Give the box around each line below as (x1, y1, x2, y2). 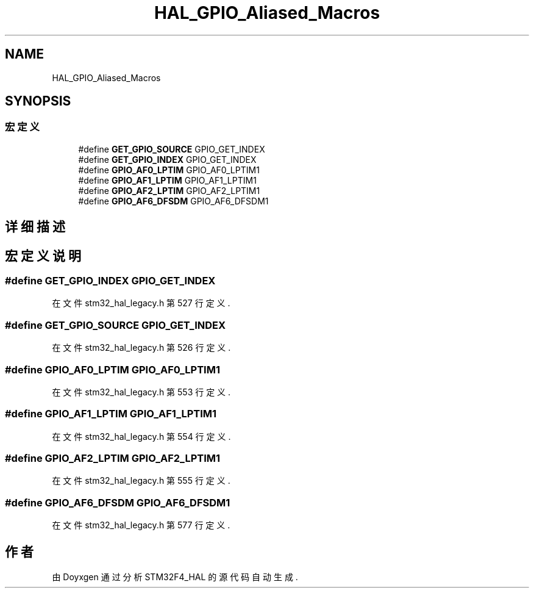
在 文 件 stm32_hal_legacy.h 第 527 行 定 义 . (52, 298, 230, 309)
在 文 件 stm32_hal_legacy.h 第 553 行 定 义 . (52, 386, 231, 397)
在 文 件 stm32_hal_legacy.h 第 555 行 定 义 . (52, 475, 230, 486)
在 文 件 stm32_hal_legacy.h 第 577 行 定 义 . (52, 520, 230, 531)
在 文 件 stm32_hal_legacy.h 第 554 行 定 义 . (52, 431, 231, 442)
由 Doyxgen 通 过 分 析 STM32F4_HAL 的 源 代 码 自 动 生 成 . (52, 572, 298, 583)
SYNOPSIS (5, 93, 71, 109)
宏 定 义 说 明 (5, 248, 81, 264)
